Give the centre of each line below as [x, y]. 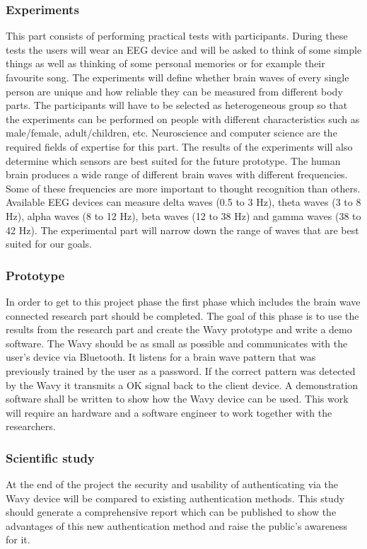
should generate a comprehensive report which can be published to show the [171, 512]
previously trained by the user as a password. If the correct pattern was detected [181, 370]
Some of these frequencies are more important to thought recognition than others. [183, 188]
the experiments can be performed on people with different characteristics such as [183, 119]
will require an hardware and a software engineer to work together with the [169, 412]
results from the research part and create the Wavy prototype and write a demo [179, 329]
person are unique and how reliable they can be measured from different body [174, 91]
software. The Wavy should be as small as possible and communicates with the [177, 343]
